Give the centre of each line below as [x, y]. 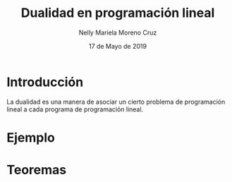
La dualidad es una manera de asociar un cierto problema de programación [116, 102]
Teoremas [37, 170]
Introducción [45, 82]
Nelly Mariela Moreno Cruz [118, 32]
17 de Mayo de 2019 [118, 46]
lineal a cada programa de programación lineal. [75, 109]
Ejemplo [31, 137]
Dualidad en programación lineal [118, 13]
